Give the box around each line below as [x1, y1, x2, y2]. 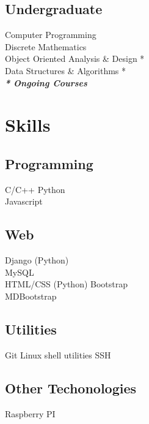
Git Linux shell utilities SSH [5, 348, 111, 361]
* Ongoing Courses [5, 76, 87, 89]
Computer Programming [5, 28, 96, 41]
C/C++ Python [5, 183, 65, 195]
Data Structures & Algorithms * [5, 64, 126, 77]
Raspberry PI [5, 407, 56, 420]
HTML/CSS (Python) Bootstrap [5, 278, 128, 290]
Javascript [5, 195, 43, 208]
